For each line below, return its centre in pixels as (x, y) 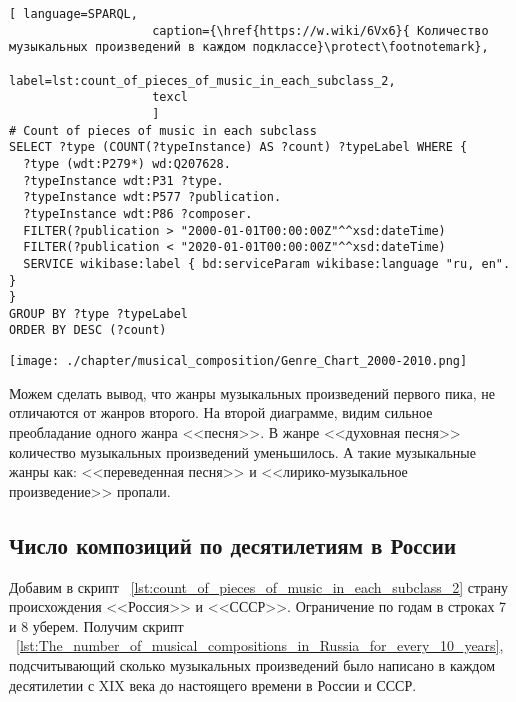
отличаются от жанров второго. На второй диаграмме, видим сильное (221, 412)
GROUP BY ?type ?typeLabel (98, 313)
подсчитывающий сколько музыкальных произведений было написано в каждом (252, 664)
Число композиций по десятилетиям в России (233, 544)
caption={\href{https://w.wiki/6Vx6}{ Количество (320, 30)
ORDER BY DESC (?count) (88, 330)
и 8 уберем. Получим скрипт (96, 625)
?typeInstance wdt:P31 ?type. (123, 180)
